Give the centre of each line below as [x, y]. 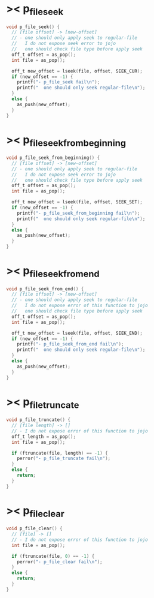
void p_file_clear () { [34, 529]
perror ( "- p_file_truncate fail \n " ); [64, 459]
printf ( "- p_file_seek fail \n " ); [58, 82]
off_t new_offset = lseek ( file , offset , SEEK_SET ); [77, 202]
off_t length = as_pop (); [44, 437]
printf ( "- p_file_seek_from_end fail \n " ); [70, 344]
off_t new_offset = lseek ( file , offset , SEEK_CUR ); [77, 71]
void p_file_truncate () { [38, 420]
